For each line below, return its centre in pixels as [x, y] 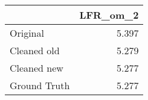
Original [27, 33]
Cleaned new [37, 68]
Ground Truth [40, 85]
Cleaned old [35, 50]
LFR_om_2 [109, 15]
